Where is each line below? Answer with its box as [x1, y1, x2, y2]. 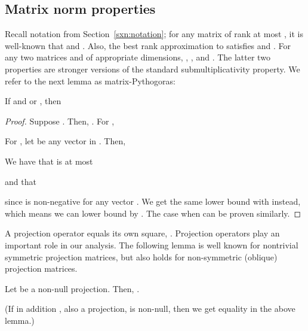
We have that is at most [5, 154, 93, 167]
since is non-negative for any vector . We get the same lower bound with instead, [5, 195, 301, 208]
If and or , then [5, 95, 61, 107]
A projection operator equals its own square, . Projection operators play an [5, 227, 280, 239]
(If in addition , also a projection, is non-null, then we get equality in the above [5, 302, 295, 315]
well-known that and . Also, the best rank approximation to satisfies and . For [5, 39, 291, 51]
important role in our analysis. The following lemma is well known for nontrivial [5, 238, 298, 251]
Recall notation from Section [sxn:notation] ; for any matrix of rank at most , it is [5, 28, 303, 40]
